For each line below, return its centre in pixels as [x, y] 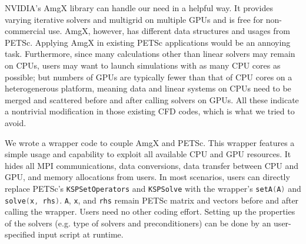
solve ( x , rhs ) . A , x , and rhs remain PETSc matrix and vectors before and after [152, 200]
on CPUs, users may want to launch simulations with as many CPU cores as [143, 65]
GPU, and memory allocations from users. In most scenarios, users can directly [147, 177]
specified [20, 234]
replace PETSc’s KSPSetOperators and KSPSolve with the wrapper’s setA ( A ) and [153, 188]
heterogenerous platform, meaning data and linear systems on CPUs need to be [148, 88]
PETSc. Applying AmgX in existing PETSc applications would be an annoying [148, 42]
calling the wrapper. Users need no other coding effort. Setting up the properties [150, 211]
